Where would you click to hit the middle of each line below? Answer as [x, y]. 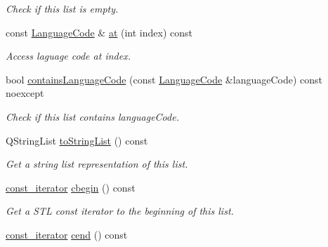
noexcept [25, 93]
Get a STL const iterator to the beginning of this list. [120, 211]
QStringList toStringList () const [77, 140]
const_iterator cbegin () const [71, 187]
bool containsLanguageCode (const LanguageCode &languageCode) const [164, 79]
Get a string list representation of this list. [97, 164]
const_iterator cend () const [67, 234]
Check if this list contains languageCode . [92, 116]
